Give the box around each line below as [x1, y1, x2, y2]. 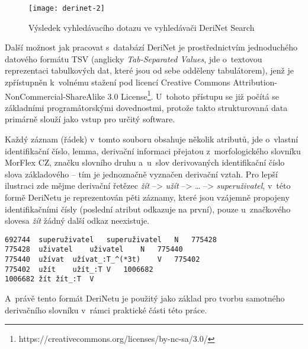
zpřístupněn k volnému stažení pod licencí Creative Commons [5, 76, 230, 88]
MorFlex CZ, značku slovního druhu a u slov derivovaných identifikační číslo [5, 156, 285, 169]
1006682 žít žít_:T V [5, 275, 94, 284]
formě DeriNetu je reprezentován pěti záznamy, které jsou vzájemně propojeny [5, 191, 290, 204]
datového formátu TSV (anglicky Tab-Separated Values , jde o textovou [5, 52, 262, 65]
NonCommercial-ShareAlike [5, 90, 105, 102]
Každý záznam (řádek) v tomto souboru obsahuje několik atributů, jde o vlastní [5, 133, 299, 145]
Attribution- [233, 76, 278, 88]
